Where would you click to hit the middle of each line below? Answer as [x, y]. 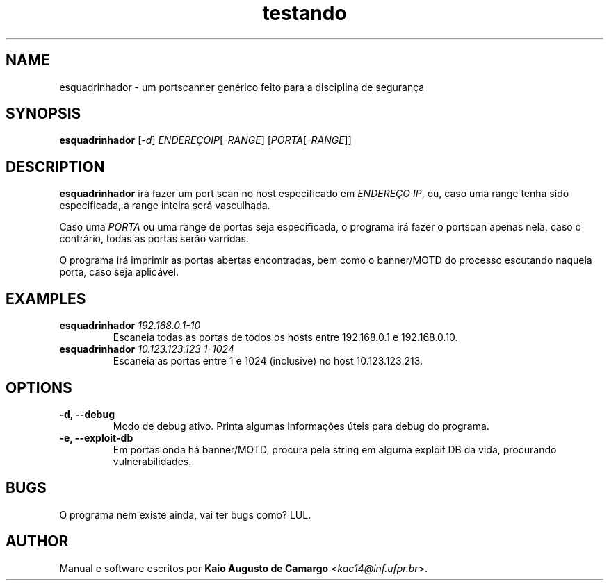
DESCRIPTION [55, 167]
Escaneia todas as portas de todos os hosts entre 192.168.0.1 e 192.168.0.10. [285, 337]
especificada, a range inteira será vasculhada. [165, 206]
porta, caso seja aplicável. [119, 272]
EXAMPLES [46, 299]
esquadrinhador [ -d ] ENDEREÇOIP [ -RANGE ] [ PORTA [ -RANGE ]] [205, 140]
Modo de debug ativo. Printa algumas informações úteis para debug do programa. [301, 426]
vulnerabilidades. [152, 461]
